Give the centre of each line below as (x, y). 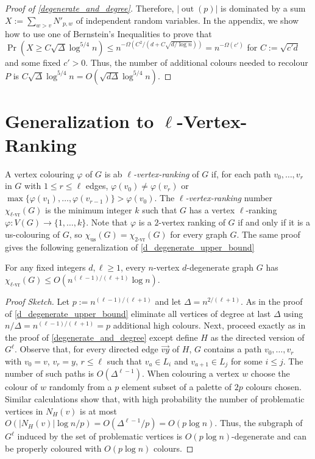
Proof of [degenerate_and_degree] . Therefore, (90, 8)
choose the (270, 373)
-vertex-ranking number (229, 198)
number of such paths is (50, 373)
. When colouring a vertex (190, 373)
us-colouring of (32, 234)
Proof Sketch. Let (37, 301)
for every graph (199, 234)
